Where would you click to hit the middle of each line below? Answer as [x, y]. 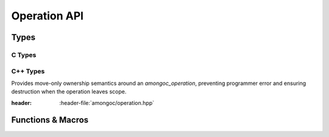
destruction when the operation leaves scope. [69, 92]
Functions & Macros [50, 120]
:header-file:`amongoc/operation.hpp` [107, 102]
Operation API [48, 16]
